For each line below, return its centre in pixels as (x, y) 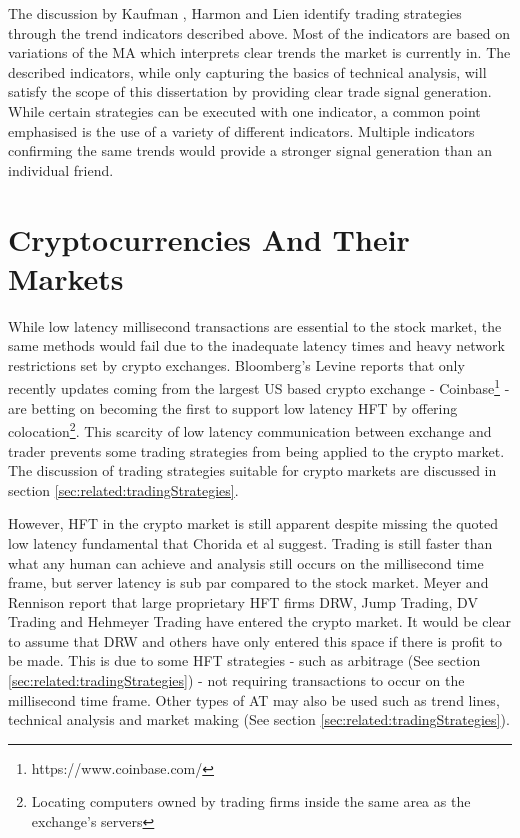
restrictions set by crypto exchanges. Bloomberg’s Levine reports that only (236, 364)
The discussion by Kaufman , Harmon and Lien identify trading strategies (235, 13)
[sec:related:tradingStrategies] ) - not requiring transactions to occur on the (236, 680)
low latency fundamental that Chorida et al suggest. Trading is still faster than (250, 542)
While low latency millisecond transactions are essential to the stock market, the (255, 325)
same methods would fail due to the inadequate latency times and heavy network (256, 345)
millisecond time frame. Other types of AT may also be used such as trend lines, (254, 699)
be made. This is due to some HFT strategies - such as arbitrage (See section (244, 660)
